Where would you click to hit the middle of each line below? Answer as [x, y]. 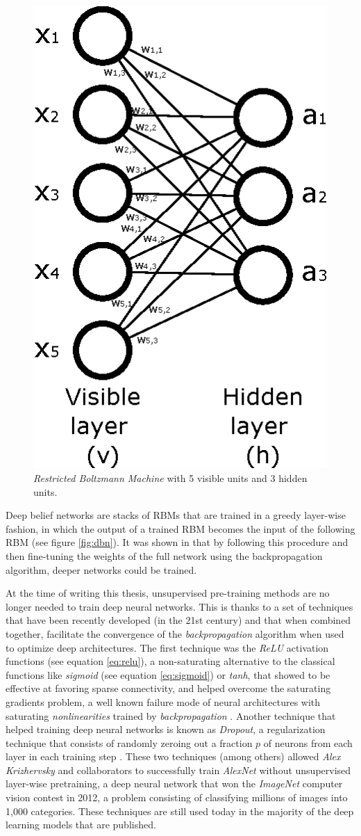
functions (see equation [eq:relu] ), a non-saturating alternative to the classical [170, 661]
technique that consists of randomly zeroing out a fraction [129, 742]
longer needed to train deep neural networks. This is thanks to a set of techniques [179, 606]
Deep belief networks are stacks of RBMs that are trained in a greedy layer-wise [176, 515]
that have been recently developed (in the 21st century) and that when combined [178, 620]
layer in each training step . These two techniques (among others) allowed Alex [173, 756]
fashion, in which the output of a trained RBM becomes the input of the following [180, 528]
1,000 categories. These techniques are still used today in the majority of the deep [180, 811]
